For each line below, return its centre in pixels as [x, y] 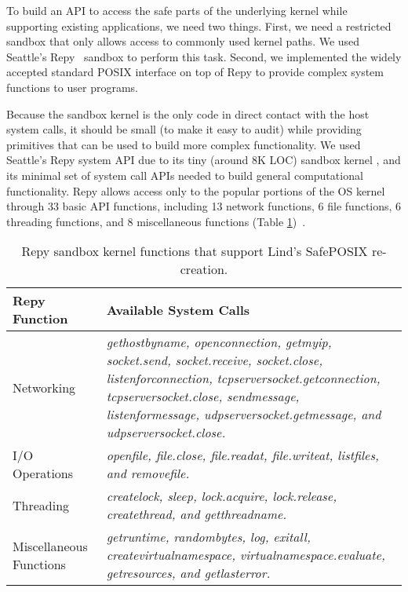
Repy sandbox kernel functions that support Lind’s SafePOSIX [195, 251]
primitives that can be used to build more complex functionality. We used [184, 144]
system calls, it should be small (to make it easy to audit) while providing [184, 129]
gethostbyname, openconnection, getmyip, [219, 342]
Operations [43, 473]
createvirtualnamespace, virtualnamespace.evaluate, [246, 555]
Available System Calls [178, 309]
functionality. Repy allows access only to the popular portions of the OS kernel [196, 190]
